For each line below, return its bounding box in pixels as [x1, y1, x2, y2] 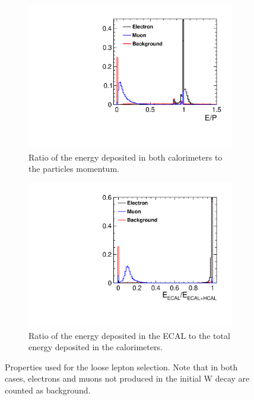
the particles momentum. [28, 162, 119, 175]
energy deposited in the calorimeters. [28, 341, 163, 353]
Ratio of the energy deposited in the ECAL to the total [28, 329, 230, 341]
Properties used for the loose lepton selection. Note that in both [5, 360, 238, 373]
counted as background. [5, 383, 91, 396]
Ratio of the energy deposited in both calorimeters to [28, 151, 223, 163]
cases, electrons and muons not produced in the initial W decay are [5, 372, 250, 385]
